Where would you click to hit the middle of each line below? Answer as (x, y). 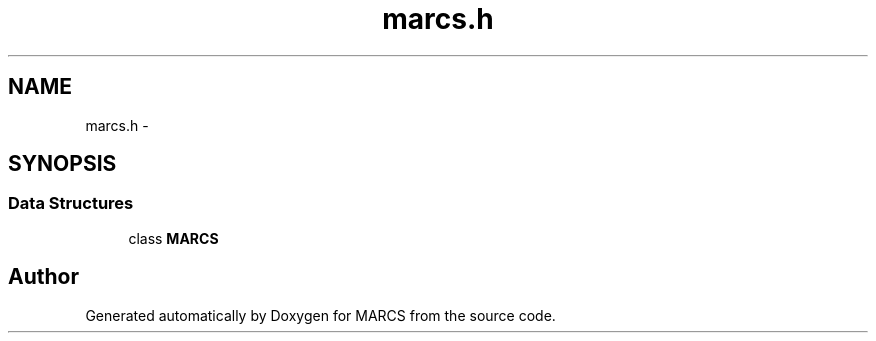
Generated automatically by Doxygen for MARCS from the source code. (320, 315)
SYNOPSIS (62, 164)
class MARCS (173, 238)
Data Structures (71, 203)
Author (43, 277)
